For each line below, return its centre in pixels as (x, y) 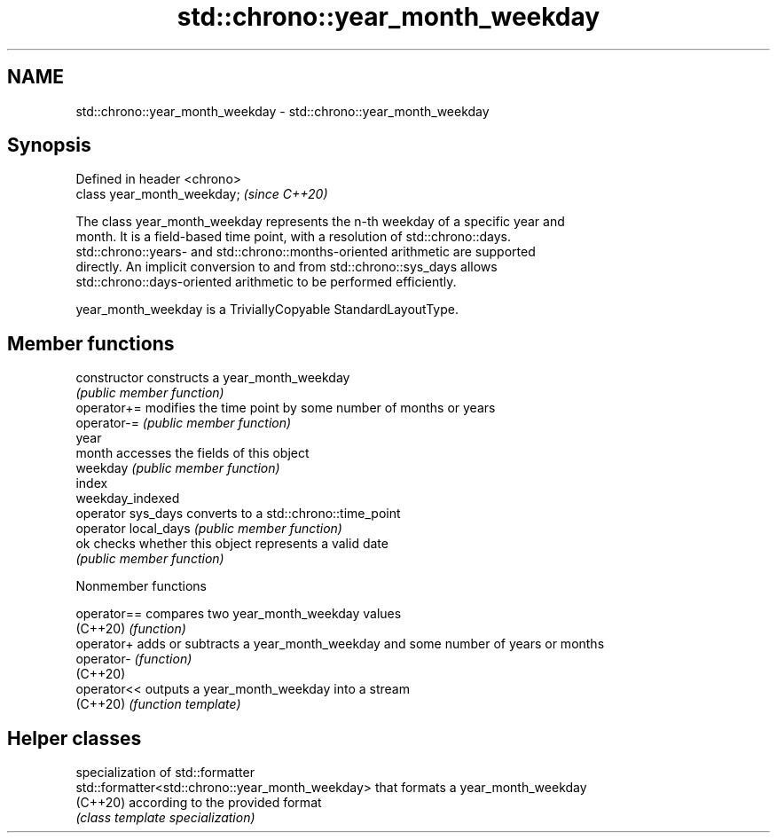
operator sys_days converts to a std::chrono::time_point (238, 514)
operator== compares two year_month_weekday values (239, 614)
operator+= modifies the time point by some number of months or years (286, 408)
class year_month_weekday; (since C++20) (202, 194)
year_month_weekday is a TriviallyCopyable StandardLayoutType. (267, 310)
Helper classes (75, 738)
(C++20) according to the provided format (199, 803)
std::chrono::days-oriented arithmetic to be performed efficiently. (266, 282)
